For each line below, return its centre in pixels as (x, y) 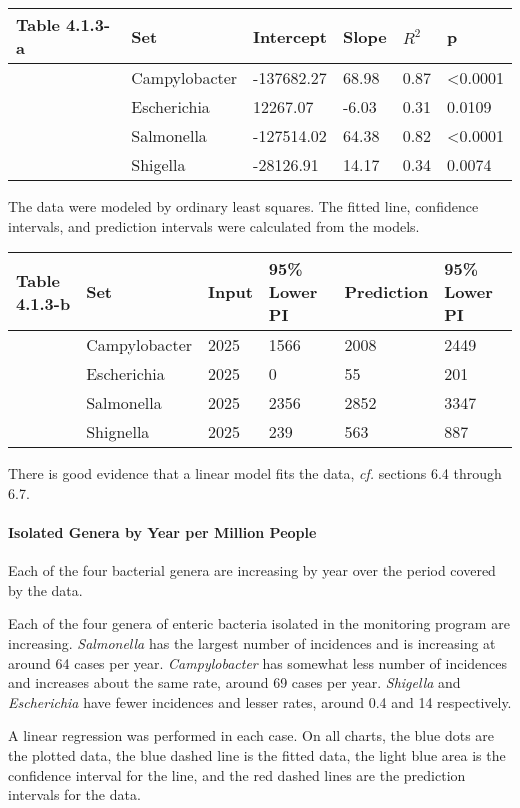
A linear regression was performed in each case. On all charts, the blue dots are (251, 735)
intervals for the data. (74, 794)
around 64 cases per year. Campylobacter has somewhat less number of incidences (258, 662)
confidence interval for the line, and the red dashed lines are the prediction (237, 774)
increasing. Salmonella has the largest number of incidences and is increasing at (252, 642)
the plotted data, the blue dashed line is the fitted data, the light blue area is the (257, 754)
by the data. (45, 589)
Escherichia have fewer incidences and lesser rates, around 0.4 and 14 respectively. (260, 701)
